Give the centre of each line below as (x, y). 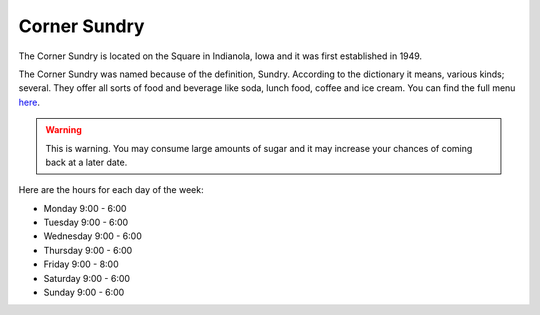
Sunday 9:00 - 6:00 (84, 292)
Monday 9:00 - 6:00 (85, 208)
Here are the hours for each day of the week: (111, 190)
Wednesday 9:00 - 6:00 (92, 236)
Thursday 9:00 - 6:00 (88, 250)
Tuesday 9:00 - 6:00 (86, 222)
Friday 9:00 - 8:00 (81, 264)
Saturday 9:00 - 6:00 (86, 278)
